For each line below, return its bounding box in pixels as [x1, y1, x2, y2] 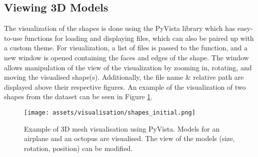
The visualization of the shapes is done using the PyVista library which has [4, 23, 236, 33]
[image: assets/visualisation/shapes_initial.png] [24, 109, 196, 116]
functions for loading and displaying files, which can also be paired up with [24, 32, 254, 43]
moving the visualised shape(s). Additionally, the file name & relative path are [4, 72, 244, 82]
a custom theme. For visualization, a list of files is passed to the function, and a [4, 42, 248, 53]
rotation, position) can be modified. [24, 143, 133, 153]
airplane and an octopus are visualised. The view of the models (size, [24, 133, 235, 144]
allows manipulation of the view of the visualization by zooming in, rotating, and [4, 62, 252, 72]
